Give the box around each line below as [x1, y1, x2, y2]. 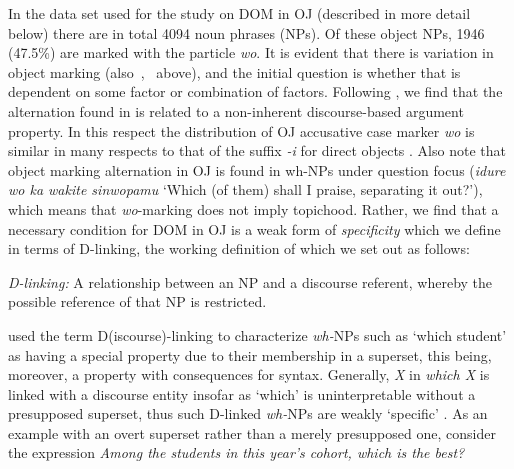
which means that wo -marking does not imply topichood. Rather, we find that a [8, 198, 499, 219]
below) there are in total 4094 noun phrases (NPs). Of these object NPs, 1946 [8, 22, 485, 43]
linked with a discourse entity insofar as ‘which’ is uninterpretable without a [8, 383, 476, 404]
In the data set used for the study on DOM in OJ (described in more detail [8, 3, 471, 23]
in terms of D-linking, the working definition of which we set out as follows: [8, 238, 470, 259]
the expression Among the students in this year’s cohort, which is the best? [8, 442, 465, 463]
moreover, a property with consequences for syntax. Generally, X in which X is [8, 364, 490, 385]
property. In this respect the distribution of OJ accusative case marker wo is [8, 120, 475, 141]
